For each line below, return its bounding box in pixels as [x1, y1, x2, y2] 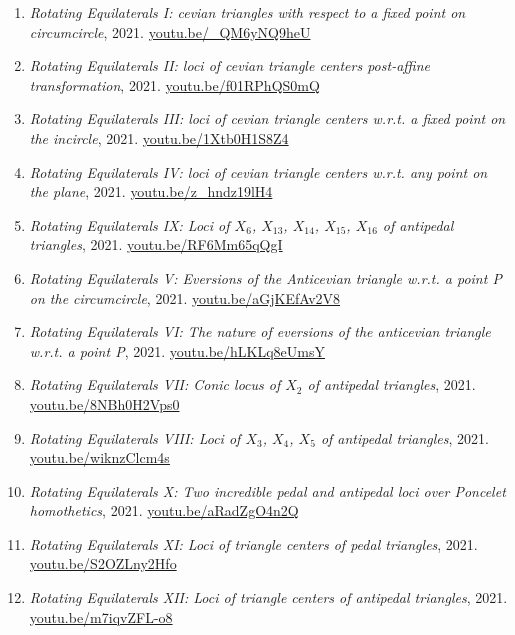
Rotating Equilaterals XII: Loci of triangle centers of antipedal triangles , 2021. [29, 587, 508, 608]
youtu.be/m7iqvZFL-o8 [29, 606, 173, 627]
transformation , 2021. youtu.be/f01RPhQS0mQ [29, 74, 320, 95]
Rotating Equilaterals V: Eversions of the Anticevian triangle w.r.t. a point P [29, 267, 502, 288]
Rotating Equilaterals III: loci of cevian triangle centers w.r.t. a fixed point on [29, 108, 506, 129]
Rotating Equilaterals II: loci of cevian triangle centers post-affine [29, 55, 430, 76]
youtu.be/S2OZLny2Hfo [29, 553, 177, 574]
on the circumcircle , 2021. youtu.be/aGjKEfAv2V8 [29, 287, 341, 308]
